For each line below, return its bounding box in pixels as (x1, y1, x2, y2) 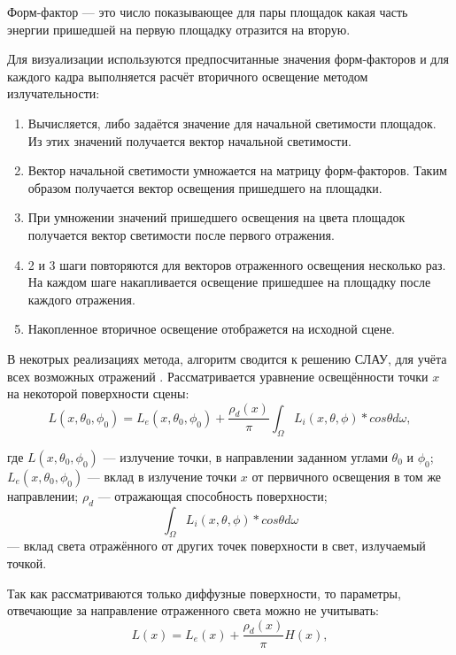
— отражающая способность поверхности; (97, 486, 328, 505)
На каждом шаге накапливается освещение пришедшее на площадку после (27, 273, 431, 291)
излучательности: (7, 84, 100, 103)
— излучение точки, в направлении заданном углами (103, 447, 388, 466)
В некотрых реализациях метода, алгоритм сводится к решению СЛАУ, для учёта (7, 349, 447, 367)
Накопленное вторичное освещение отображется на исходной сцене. (27, 320, 395, 338)
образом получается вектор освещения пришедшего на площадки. (27, 178, 383, 196)
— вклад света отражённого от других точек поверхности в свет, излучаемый (7, 536, 426, 555)
